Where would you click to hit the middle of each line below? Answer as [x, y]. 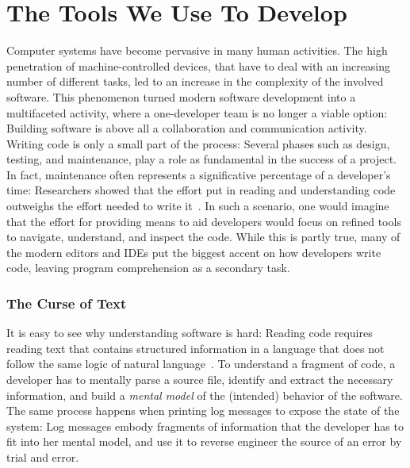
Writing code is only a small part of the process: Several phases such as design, [198, 143]
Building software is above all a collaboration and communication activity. [187, 128]
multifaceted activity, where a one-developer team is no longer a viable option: [197, 112]
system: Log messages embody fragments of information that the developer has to [205, 426]
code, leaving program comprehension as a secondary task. [148, 268]
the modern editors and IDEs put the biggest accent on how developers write [194, 252]
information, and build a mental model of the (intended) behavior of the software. [205, 395]
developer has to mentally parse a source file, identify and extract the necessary [200, 380]
